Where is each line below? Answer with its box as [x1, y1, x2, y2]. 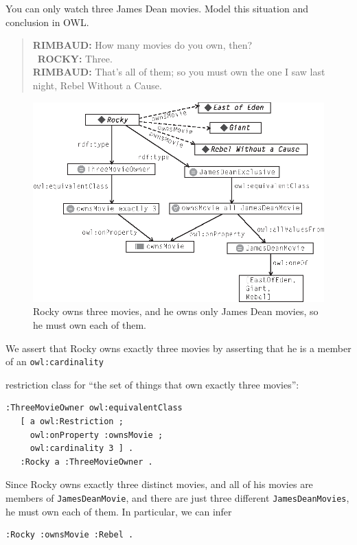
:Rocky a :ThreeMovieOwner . [20, 456, 153, 467]
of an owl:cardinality [5, 354, 104, 369]
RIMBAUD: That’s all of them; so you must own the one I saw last [32, 65, 325, 79]
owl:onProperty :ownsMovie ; [30, 430, 163, 440]
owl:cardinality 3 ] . [30, 443, 134, 454]
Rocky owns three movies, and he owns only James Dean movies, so [33, 304, 319, 318]
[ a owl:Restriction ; [20, 416, 124, 426]
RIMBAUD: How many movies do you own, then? [32, 38, 253, 52]
